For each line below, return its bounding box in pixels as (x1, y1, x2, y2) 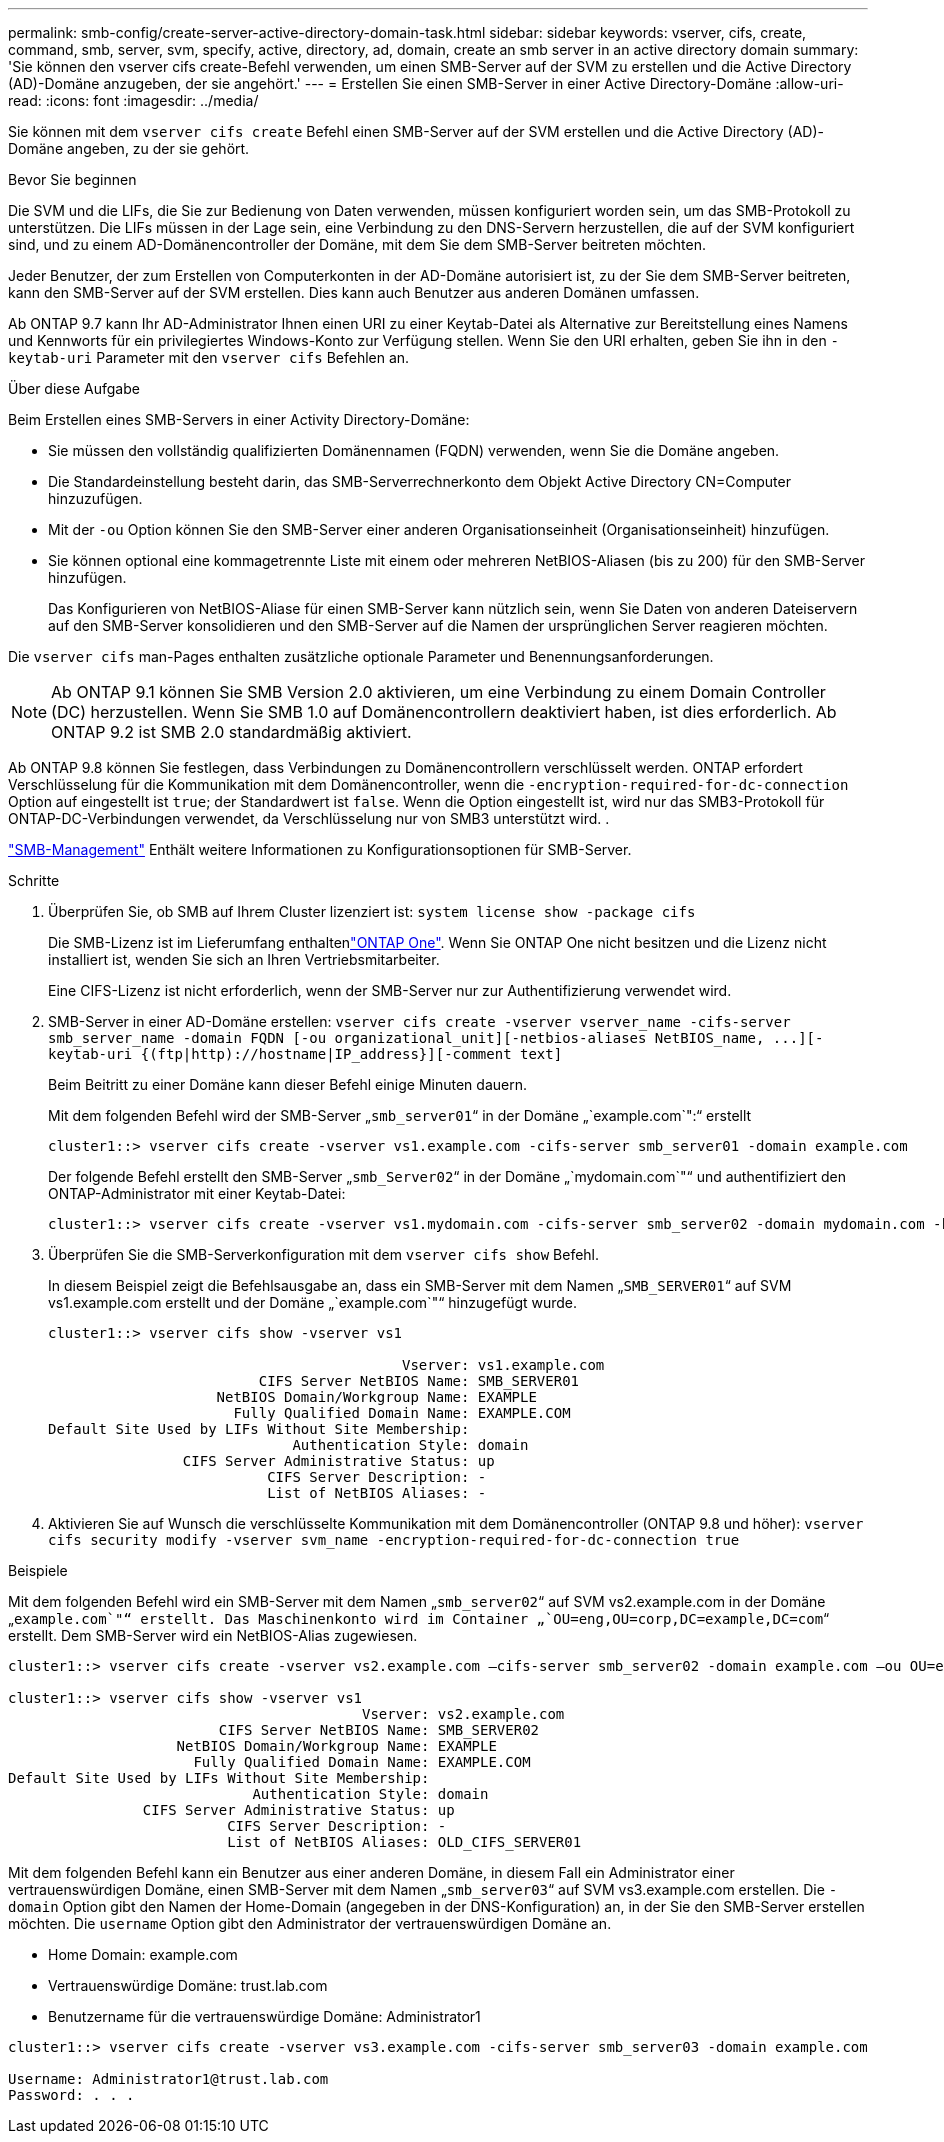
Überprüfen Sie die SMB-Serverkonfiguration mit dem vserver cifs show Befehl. (48, 1246, 600, 1263)
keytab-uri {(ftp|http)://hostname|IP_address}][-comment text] (48, 1046, 563, 1062)
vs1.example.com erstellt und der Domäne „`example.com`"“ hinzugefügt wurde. (48, 1294, 578, 1311)
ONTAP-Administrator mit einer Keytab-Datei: (48, 1185, 346, 1202)
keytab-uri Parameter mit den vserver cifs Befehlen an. (8, 349, 410, 366)
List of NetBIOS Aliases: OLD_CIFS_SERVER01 (227, 1834, 582, 1850)
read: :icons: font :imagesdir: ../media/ (8, 92, 259, 109)
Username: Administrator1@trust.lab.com (8, 2071, 329, 2087)
